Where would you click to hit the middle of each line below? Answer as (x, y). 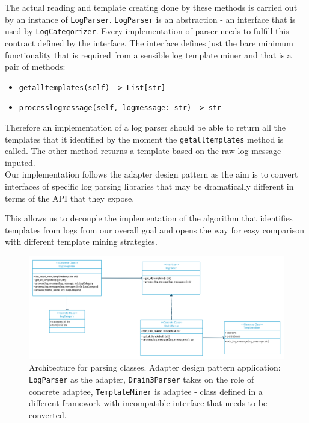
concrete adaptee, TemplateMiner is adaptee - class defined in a (146, 391)
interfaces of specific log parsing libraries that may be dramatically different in (149, 186)
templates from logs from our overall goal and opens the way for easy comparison (154, 230)
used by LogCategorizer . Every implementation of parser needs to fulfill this (147, 31)
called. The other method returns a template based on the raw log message (143, 151)
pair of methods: (35, 66)
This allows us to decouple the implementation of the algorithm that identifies (149, 218)
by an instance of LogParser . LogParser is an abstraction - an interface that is (150, 19)
